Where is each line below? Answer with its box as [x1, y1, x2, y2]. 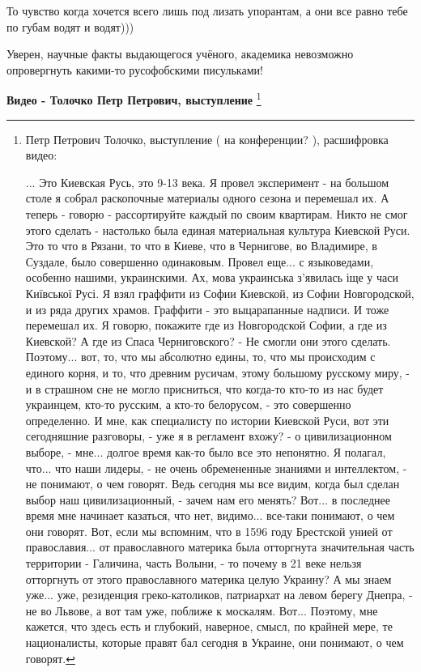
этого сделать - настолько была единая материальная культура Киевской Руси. [25, 221, 410, 238]
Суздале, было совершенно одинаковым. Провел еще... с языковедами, [25, 253, 374, 270]
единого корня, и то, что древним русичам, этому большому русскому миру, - [25, 364, 410, 381]
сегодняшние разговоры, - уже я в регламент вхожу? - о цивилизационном [25, 427, 392, 444]
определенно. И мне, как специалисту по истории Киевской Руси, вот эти [25, 411, 389, 428]
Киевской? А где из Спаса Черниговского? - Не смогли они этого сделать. [25, 332, 391, 349]
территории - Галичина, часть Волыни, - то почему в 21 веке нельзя [25, 555, 362, 572]
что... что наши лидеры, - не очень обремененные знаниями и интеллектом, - [25, 459, 407, 476]
